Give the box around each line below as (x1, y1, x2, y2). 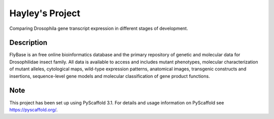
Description (9, 38, 48, 47)
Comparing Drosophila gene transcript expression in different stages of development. (9, 25, 188, 31)
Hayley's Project (9, 8, 81, 19)
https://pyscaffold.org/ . (9, 106, 58, 112)
